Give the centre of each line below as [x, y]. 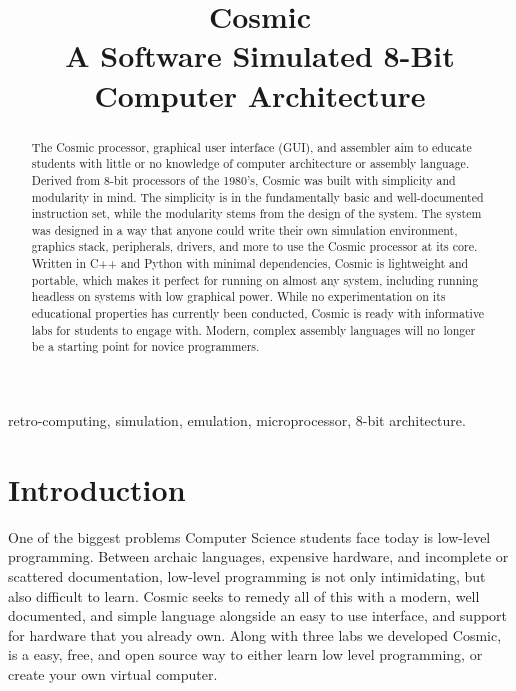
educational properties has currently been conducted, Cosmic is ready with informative [258, 313]
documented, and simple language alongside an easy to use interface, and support [258, 615]
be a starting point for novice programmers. [145, 346]
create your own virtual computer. [113, 673]
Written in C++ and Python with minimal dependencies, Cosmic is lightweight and [250, 263]
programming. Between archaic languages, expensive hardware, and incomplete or [258, 556]
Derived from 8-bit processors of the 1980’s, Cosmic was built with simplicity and [243, 179]
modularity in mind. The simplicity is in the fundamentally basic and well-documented [257, 196]
